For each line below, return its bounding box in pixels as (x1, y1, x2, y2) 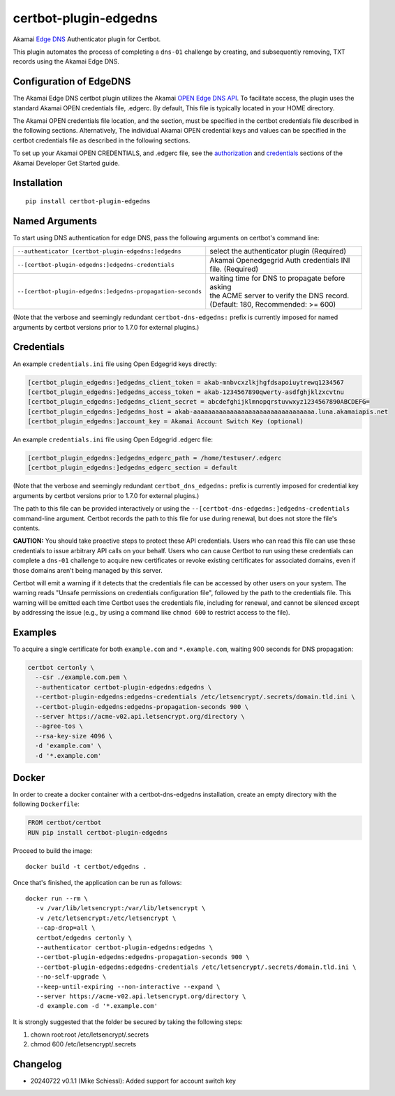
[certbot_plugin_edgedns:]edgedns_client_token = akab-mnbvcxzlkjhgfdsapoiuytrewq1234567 (27, 378, 345, 386)
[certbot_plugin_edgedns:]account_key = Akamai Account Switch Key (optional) (27, 418, 304, 425)
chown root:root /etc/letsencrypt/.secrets (30, 1030, 149, 1039)
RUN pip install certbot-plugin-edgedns (27, 828, 167, 836)
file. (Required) (209, 264, 259, 274)
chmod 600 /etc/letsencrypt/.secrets (30, 1040, 136, 1048)
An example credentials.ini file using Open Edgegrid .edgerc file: (13, 435, 213, 444)
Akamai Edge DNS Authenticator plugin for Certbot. (13, 35, 161, 43)
